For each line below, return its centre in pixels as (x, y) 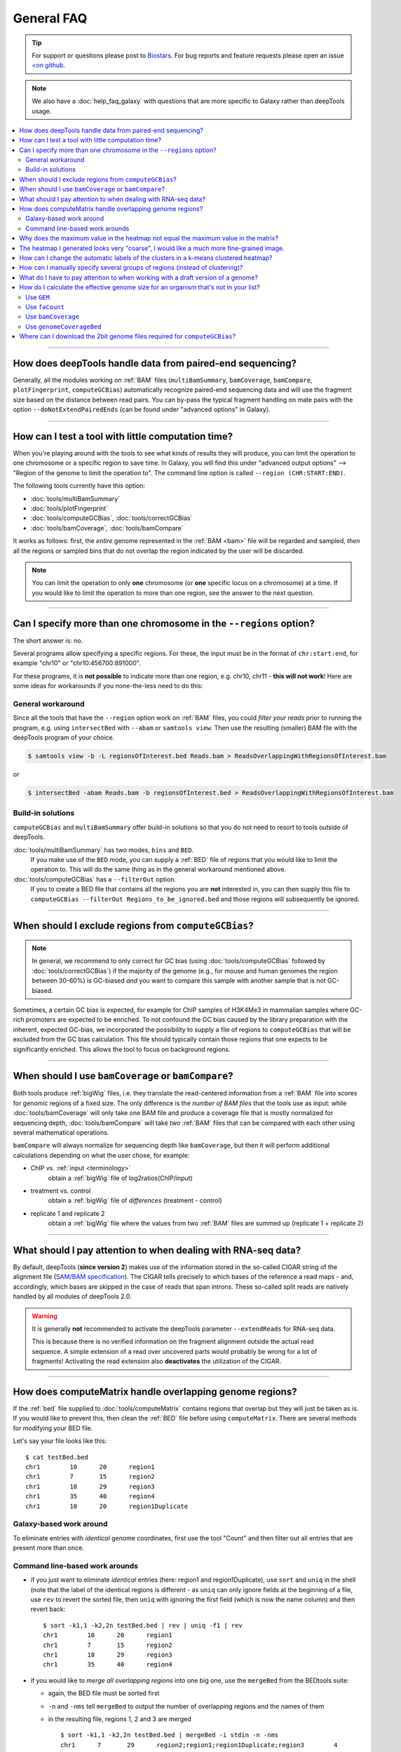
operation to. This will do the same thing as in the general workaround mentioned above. (158, 870)
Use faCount (45, 307)
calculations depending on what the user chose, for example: (101, 1155)
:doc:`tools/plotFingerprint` (69, 509)
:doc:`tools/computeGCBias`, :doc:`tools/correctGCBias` (111, 518)
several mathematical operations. (61, 1132)
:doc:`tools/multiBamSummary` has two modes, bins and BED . (103, 850)
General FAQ (50, 18)
